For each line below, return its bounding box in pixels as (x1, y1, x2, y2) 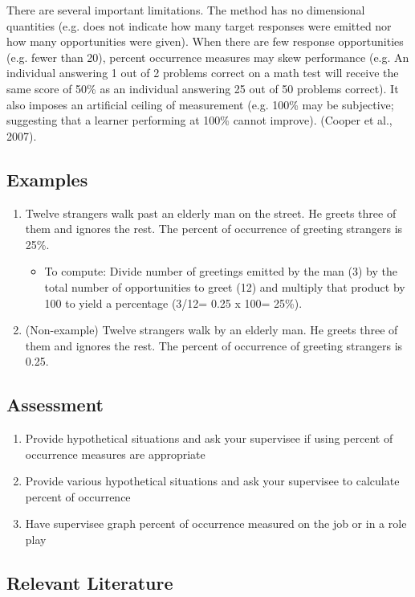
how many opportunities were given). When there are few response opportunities (6, 33, 404, 50)
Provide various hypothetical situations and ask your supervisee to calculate (25, 472, 400, 489)
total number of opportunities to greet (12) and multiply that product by (44, 278, 405, 295)
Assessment (6, 392, 104, 417)
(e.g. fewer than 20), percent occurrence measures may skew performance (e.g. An (6, 48, 409, 65)
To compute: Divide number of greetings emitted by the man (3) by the (44, 263, 397, 280)
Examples (6, 166, 88, 191)
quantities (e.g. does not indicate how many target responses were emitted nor (6, 17, 392, 34)
